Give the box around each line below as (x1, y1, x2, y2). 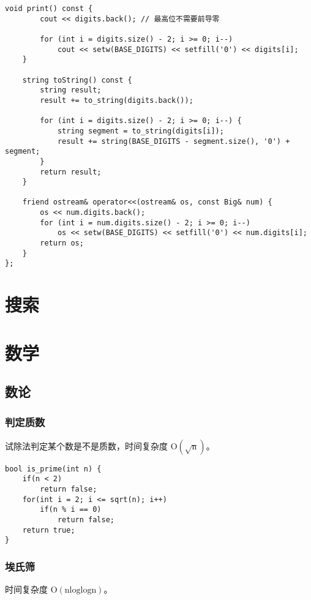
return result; (40, 167, 102, 176)
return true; (22, 525, 75, 534)
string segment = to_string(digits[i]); (57, 126, 224, 135)
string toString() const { (22, 75, 132, 84)
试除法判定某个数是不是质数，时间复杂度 (5, 439, 168, 452)
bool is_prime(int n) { (5, 464, 102, 473)
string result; (40, 86, 102, 95)
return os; (40, 239, 84, 248)
